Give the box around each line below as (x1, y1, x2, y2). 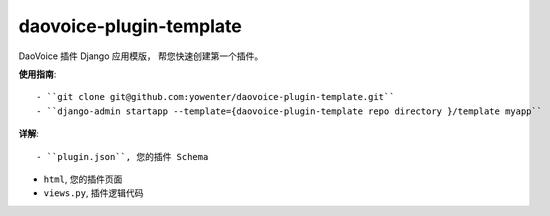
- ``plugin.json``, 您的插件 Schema (36, 151, 209, 162)
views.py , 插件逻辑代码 (43, 187, 144, 199)
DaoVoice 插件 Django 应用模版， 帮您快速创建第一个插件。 (18, 50, 264, 62)
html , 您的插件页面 (43, 173, 123, 185)
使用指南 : (18, 68, 57, 80)
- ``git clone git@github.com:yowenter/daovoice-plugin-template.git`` (36, 91, 395, 103)
